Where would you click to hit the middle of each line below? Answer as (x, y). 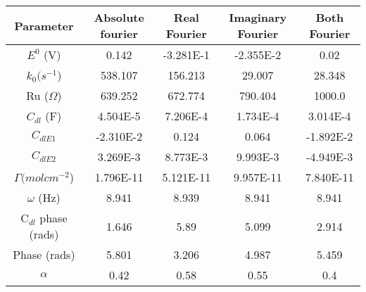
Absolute (119, 17)
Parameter (44, 25)
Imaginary (258, 17)
